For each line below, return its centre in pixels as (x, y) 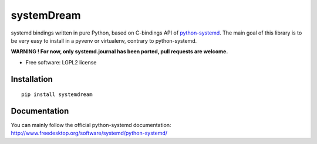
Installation (32, 79)
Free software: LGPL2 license (61, 62)
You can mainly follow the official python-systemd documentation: (91, 125)
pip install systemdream (57, 95)
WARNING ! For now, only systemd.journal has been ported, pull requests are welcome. (119, 52)
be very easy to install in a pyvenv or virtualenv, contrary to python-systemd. (104, 40)
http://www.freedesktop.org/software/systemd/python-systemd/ (89, 133)
